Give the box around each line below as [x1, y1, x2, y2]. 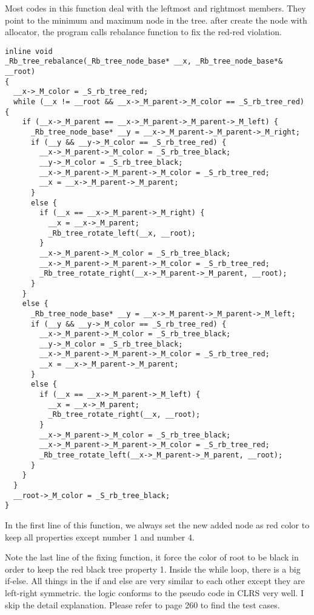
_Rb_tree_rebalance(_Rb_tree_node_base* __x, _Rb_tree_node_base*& [5, 57, 283, 66]
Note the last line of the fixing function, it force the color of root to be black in [5, 551, 299, 563]
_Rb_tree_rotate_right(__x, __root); [48, 410, 201, 419]
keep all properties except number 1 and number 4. [5, 530, 195, 543]
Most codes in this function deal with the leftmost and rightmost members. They [5, 2, 306, 14]
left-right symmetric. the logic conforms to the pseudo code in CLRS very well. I [5, 586, 304, 599]
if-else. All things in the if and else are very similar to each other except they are [5, 574, 305, 587]
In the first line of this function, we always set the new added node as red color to [5, 518, 310, 531]
